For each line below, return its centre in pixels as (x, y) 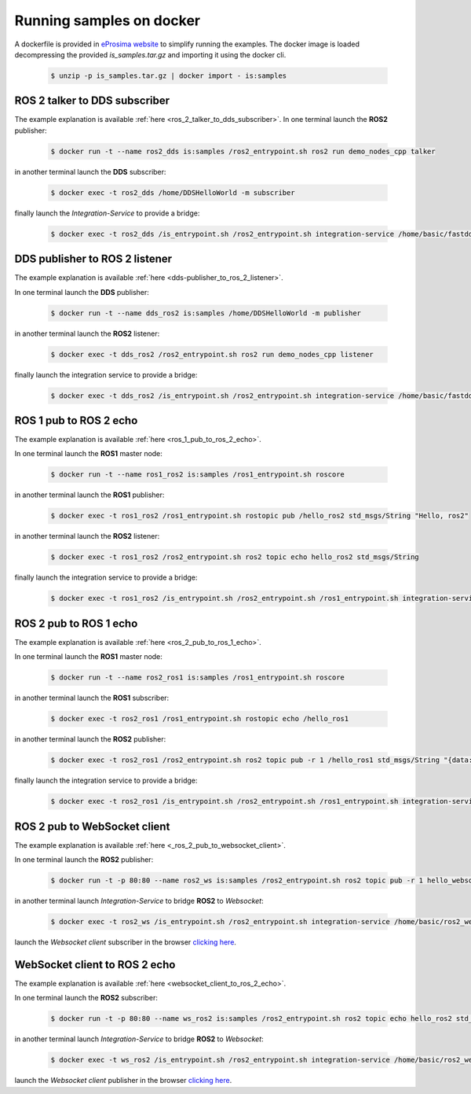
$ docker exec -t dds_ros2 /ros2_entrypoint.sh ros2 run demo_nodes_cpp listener (212, 354)
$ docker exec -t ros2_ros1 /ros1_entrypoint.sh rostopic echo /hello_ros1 (200, 719)
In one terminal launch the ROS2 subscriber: (86, 998)
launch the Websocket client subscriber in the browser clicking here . (126, 942)
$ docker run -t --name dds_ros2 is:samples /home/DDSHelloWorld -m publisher (206, 313)
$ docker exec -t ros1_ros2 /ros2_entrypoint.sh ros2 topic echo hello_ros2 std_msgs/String (235, 557)
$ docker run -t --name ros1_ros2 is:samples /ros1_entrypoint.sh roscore (198, 475)
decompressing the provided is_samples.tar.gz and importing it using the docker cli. (150, 54)
